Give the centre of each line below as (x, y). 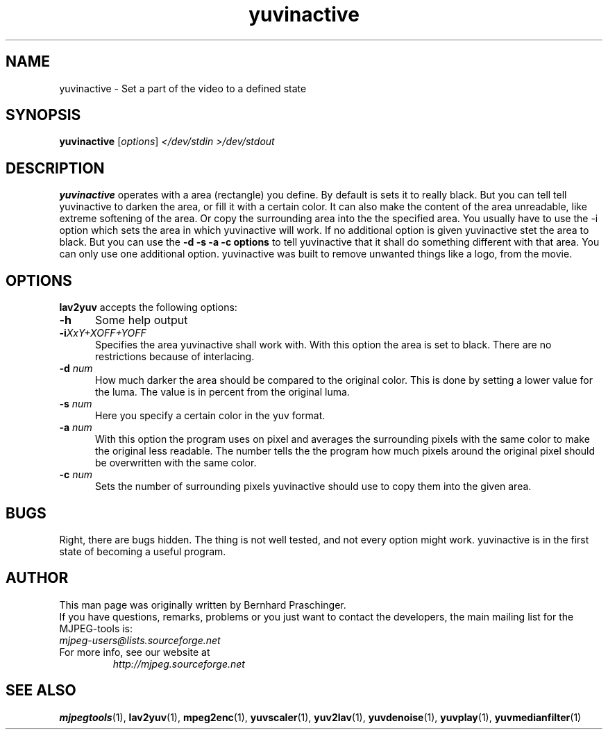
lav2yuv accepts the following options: (148, 307)
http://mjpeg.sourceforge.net (179, 664)
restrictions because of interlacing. (175, 357)
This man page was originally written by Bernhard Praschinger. (203, 605)
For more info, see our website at (135, 652)
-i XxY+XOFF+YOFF (103, 333)
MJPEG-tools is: (96, 628)
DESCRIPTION (55, 168)
